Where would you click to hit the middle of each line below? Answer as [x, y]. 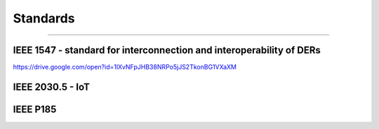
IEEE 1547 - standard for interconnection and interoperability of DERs [167, 50]
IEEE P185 [35, 109]
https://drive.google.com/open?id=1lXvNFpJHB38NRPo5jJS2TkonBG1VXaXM [125, 67]
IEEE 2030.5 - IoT [52, 87]
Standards [44, 18]
